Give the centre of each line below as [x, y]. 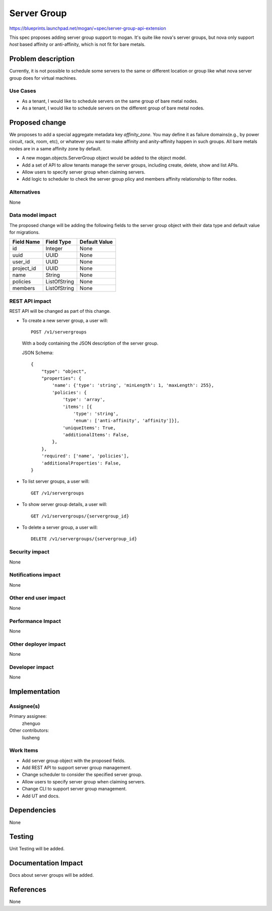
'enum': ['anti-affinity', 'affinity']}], [126, 421]
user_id [21, 262]
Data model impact [33, 215]
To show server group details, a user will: [65, 504]
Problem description [42, 59]
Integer [54, 249]
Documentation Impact [46, 863]
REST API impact [30, 301]
